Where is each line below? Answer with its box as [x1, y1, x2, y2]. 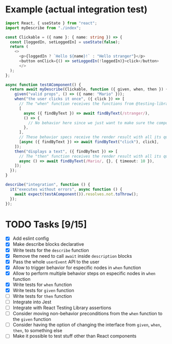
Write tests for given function [12, 287, 74, 293]
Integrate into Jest [12, 299, 52, 305]
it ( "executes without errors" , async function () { [10, 186, 123, 192]
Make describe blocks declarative [12, 241, 84, 247]
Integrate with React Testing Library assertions [12, 304, 112, 311]
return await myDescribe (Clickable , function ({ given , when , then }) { [10, 87, 168, 92]
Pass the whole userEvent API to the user [12, 258, 100, 265]
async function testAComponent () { [5, 82, 81, 87]
